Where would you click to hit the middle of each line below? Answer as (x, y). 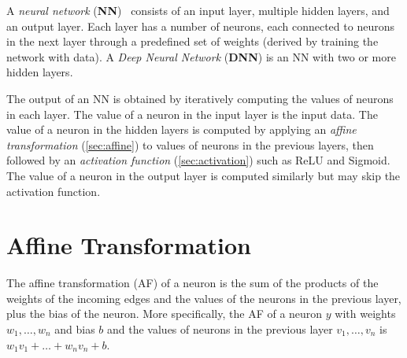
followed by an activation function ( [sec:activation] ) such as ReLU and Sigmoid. (198, 160)
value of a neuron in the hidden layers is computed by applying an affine (181, 129)
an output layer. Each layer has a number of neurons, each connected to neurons (200, 26)
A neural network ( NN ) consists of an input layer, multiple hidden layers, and (198, 10)
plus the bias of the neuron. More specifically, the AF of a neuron (165, 314)
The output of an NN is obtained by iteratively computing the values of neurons (200, 98)
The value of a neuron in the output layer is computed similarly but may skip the (203, 175)
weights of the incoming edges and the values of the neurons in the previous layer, (204, 298)
